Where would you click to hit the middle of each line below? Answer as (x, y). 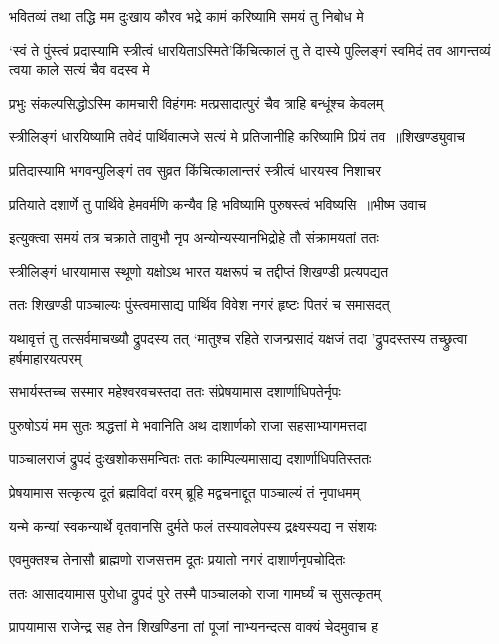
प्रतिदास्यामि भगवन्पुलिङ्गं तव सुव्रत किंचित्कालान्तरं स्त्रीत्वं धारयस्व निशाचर (195, 169)
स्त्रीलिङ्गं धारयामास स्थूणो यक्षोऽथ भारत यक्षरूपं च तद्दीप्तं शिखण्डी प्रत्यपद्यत (199, 270)
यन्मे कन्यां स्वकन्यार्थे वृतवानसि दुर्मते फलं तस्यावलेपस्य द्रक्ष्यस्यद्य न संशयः (193, 525)
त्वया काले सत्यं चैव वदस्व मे (79, 69)
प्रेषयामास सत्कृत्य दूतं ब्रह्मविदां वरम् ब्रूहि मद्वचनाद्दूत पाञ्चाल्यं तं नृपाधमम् (184, 491)
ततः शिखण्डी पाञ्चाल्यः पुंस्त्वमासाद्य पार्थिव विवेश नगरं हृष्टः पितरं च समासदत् (199, 304)
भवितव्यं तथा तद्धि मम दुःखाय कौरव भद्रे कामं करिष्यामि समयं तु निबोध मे (186, 16)
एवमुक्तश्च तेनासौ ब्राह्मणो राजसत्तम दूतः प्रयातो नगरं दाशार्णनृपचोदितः (177, 559)
